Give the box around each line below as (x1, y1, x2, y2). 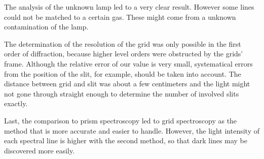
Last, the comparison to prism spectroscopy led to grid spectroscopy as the (4, 115, 237, 125)
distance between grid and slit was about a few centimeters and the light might (4, 78, 250, 89)
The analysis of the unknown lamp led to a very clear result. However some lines (4, 2, 254, 12)
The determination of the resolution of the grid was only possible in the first (4, 38, 241, 49)
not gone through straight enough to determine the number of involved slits (4, 88, 239, 99)
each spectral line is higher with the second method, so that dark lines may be (4, 135, 247, 146)
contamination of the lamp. (4, 21, 89, 32)
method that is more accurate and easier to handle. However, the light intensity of (4, 125, 259, 136)
